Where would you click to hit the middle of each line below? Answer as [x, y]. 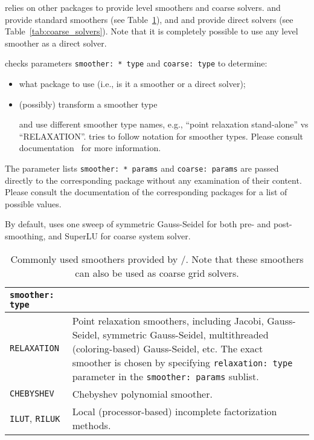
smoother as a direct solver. [56, 43]
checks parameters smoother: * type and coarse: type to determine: [136, 63]
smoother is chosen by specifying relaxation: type [182, 362]
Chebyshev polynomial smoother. [142, 393]
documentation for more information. [90, 148]
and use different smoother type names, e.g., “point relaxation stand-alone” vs [164, 124]
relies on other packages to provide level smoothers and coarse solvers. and [143, 7]
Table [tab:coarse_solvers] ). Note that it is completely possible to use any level [152, 31]
